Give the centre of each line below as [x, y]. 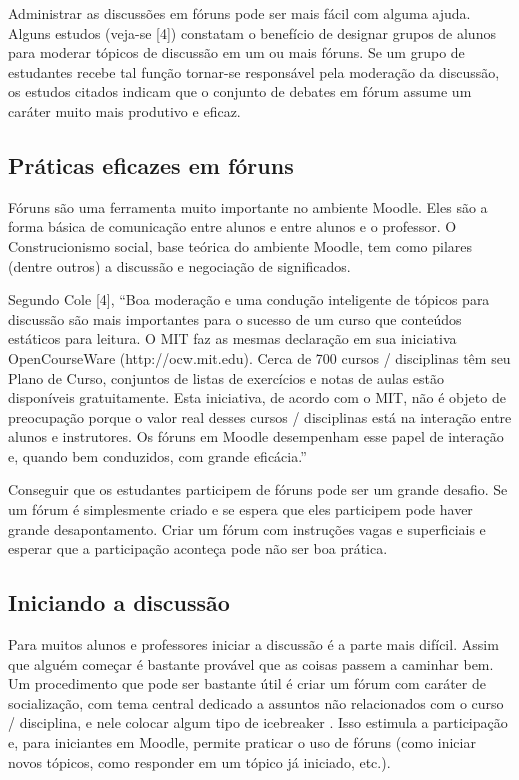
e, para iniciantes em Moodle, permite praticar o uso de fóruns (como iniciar [242, 742]
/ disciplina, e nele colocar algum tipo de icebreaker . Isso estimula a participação [258, 722]
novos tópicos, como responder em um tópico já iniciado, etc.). [199, 761]
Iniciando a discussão [119, 602]
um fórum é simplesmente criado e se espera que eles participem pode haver [240, 509]
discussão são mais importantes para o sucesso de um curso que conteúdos [235, 318]
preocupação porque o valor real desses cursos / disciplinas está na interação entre [260, 416]
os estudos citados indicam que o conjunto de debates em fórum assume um [240, 91]
